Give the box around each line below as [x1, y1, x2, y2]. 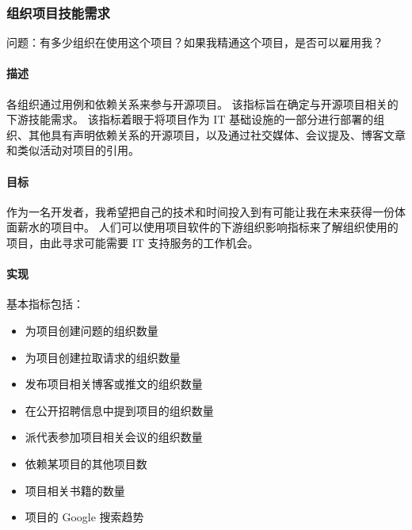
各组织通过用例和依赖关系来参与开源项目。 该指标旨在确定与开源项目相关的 [6, 95, 399, 112]
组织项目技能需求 [6, 2, 110, 22]
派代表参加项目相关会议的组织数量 [25, 429, 203, 445]
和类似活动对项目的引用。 [6, 142, 139, 158]
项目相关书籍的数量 [25, 482, 125, 498]
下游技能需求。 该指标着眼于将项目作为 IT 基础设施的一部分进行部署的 [6, 111, 374, 128]
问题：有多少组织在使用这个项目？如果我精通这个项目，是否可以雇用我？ [6, 34, 383, 51]
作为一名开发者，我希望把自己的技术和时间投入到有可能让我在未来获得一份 [6, 203, 395, 219]
